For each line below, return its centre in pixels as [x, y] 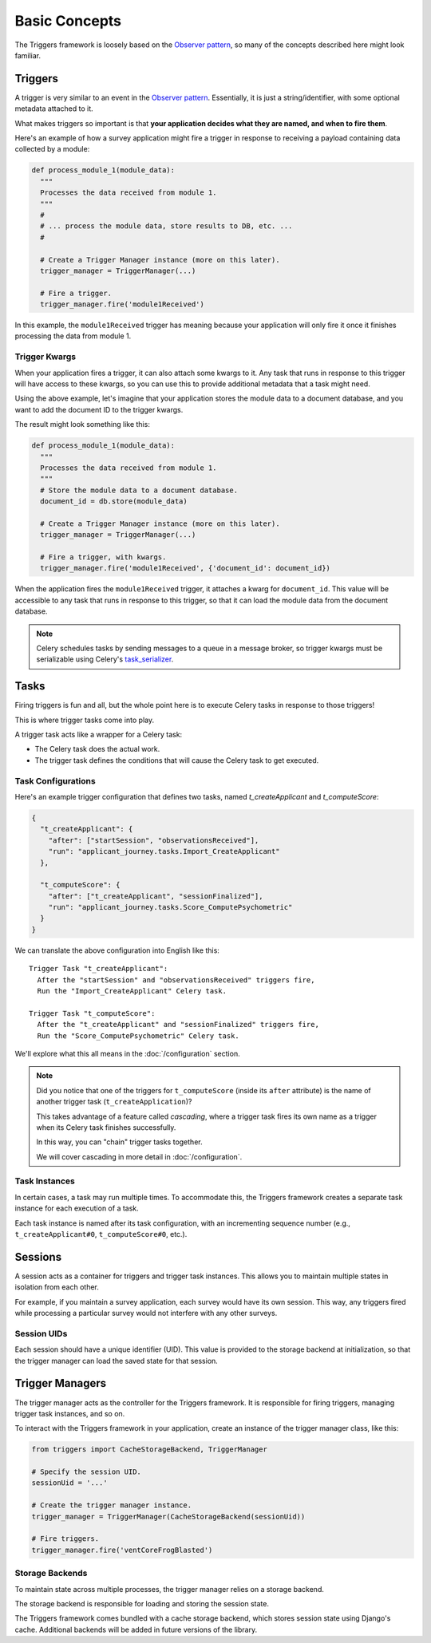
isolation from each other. [57, 1287]
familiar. [28, 55]
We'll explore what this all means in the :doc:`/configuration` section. [127, 1053]
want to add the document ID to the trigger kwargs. [99, 409]
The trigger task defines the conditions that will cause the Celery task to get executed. [177, 760]
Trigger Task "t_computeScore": [92, 1013]
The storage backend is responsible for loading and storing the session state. [142, 1603]
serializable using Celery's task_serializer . [105, 659]
